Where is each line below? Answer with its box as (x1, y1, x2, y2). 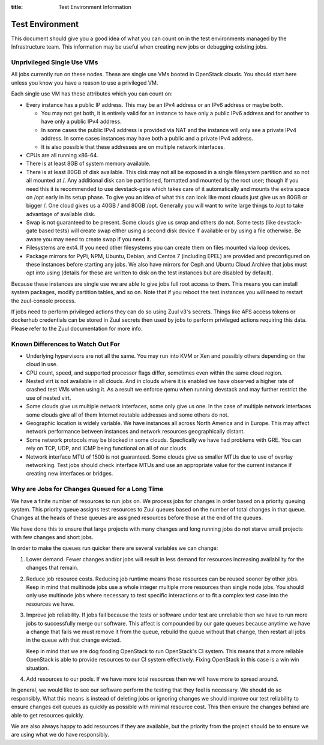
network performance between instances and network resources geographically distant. (26, 428, 245, 435)
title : (11, 4, 23, 10)
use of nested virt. (26, 394, 71, 402)
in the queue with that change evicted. (26, 636, 121, 644)
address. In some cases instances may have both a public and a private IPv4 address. (41, 135, 253, 142)
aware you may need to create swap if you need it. (26, 235, 151, 243)
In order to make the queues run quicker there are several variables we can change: (11, 544, 218, 552)
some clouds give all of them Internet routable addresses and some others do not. (26, 411, 229, 418)
